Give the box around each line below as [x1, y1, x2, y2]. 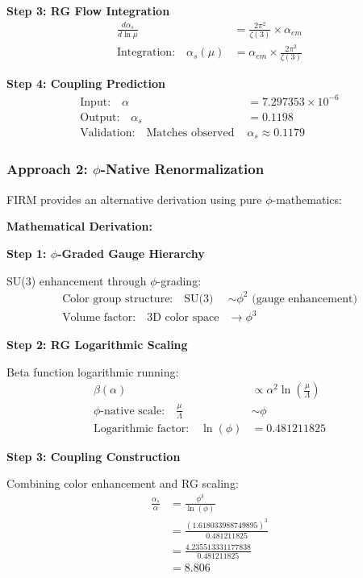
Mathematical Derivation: [6, 218, 152, 235]
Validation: [80, 127, 136, 139]
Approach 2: [6, 159, 88, 179]
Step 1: [6, 244, 47, 261]
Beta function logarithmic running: [6, 363, 179, 380]
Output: [80, 111, 120, 123]
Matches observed [146, 127, 235, 139]
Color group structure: [62, 293, 173, 305]
